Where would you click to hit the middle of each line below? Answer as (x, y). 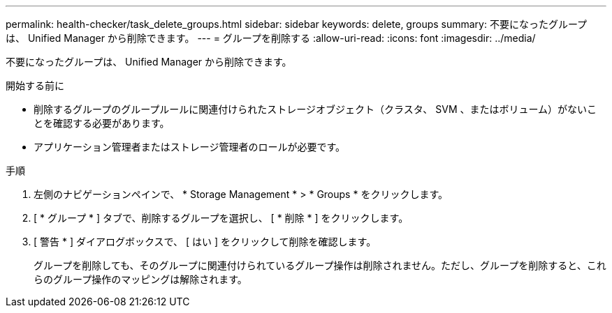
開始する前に (35, 85)
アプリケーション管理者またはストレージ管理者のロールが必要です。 (190, 147)
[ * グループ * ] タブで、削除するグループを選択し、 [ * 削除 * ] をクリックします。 (221, 218)
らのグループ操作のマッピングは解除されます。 (140, 279)
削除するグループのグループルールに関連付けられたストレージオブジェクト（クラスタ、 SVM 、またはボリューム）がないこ (315, 109)
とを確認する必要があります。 (102, 123)
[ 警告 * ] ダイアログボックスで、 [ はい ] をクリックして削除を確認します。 (205, 242)
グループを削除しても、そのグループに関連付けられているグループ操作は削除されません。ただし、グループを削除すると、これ (320, 265)
